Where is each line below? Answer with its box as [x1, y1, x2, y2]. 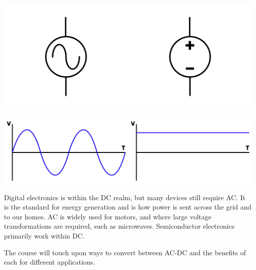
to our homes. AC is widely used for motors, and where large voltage [4, 211, 212, 221]
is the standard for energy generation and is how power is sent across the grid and [4, 202, 252, 212]
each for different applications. [4, 257, 96, 267]
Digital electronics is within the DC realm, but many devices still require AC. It [4, 192, 246, 202]
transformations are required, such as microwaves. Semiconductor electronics [4, 221, 235, 231]
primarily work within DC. [4, 230, 85, 240]
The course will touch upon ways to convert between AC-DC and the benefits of [4, 247, 246, 257]
